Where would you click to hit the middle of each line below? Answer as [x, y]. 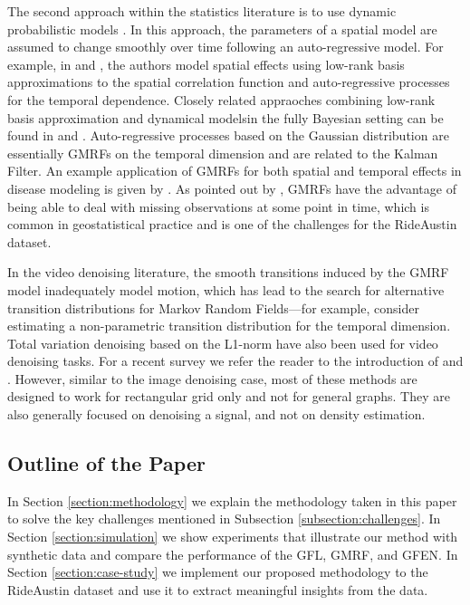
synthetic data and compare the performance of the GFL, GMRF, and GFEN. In [233, 554]
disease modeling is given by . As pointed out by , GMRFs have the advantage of [232, 188]
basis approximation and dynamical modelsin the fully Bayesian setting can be [225, 117]
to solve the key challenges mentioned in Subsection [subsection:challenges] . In [224, 519]
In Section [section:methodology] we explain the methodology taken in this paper [232, 500]
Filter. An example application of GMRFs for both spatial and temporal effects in [235, 171]
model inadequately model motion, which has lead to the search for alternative [226, 289]
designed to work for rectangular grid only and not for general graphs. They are [229, 396]
